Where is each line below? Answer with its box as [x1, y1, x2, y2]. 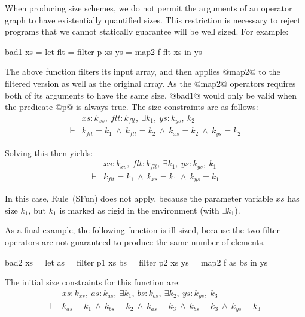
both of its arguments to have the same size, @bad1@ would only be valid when [5, 89, 297, 101]
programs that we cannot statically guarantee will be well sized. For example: [5, 25, 289, 38]
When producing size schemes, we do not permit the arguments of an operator [5, 2, 292, 14]
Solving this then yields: [5, 146, 93, 158]
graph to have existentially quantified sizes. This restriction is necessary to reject [5, 13, 301, 26]
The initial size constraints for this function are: [5, 276, 181, 288]
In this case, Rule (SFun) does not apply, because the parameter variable [5, 192, 273, 205]
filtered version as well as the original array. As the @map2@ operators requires [5, 77, 296, 89]
